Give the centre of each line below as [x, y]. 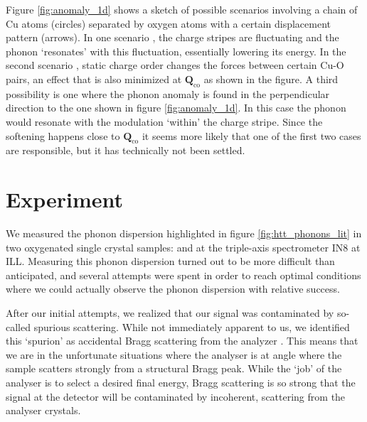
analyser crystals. [43, 410]
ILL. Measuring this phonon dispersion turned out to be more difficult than [170, 261]
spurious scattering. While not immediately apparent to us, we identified [192, 326]
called [18, 326]
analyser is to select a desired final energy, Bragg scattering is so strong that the [181, 382]
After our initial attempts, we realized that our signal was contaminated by [170, 313]
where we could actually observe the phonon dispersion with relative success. [173, 289]
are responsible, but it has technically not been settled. [126, 150]
